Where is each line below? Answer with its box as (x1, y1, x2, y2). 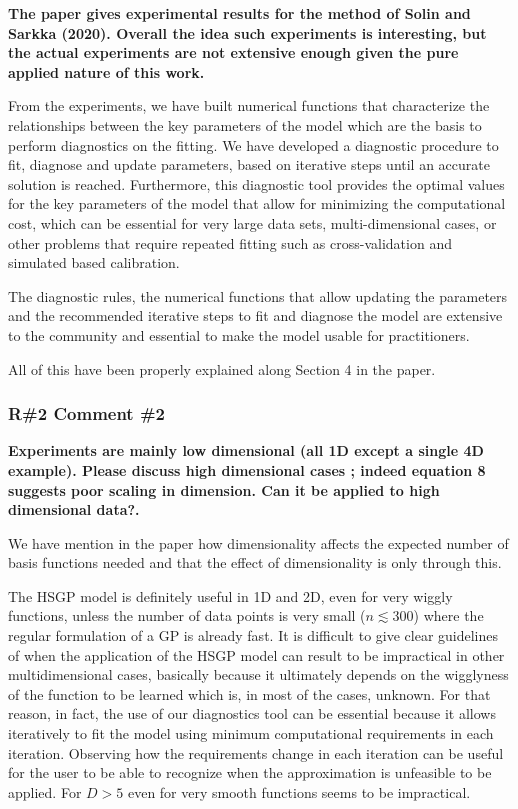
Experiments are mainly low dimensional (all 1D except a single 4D (8, 440, 484, 461)
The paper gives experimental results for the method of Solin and (8, 3, 471, 23)
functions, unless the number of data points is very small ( (8, 605, 366, 626)
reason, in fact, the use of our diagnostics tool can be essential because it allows (8, 703, 496, 724)
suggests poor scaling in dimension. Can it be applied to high (8, 479, 440, 500)
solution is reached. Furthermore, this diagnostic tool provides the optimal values (8, 173, 505, 194)
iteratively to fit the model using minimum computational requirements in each (8, 723, 494, 744)
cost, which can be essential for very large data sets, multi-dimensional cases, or (8, 212, 497, 233)
